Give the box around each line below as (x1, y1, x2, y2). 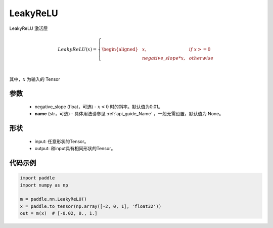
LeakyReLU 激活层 (9, 25, 48, 31)
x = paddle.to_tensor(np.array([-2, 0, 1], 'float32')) (20, 203, 162, 209)
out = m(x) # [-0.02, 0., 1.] (20, 210, 98, 216)
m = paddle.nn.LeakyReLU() (20, 196, 87, 202)
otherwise (189, 55, 214, 61)
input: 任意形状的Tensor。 (34, 138, 89, 144)
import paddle (20, 175, 55, 181)
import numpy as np (20, 182, 68, 188)
